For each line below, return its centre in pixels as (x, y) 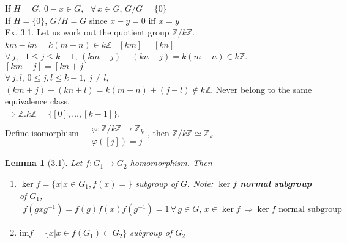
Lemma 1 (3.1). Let (44, 163)
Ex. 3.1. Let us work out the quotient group (87, 32)
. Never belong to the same (261, 89)
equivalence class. (37, 101)
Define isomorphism (42, 132)
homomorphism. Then (171, 163)
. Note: (200, 183)
